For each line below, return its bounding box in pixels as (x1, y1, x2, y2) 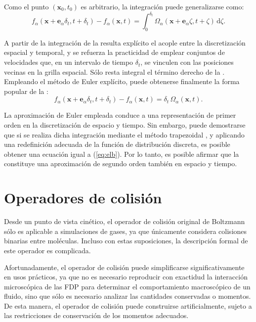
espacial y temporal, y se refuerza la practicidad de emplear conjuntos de (4, 47, 225, 57)
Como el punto (4, 1, 49, 11)
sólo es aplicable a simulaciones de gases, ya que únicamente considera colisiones (4, 226, 247, 236)
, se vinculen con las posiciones (140, 57, 234, 67)
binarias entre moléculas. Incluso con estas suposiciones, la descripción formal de (4, 235, 248, 246)
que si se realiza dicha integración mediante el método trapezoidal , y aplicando (4, 129, 245, 139)
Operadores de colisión (4, 187, 162, 208)
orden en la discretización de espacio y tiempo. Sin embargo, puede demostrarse (4, 120, 246, 130)
